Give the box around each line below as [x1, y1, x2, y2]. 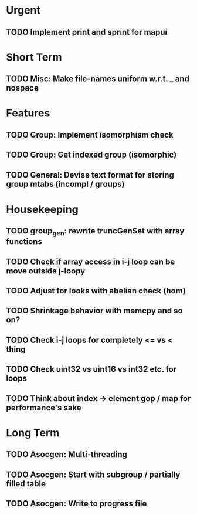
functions [6, 236, 42, 247]
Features [6, 106, 50, 120]
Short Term [6, 51, 63, 64]
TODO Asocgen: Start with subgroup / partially [6, 469, 181, 479]
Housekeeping [6, 202, 79, 216]
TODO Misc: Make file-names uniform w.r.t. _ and [6, 74, 189, 84]
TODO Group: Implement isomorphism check [6, 130, 174, 140]
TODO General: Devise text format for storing [6, 170, 175, 180]
